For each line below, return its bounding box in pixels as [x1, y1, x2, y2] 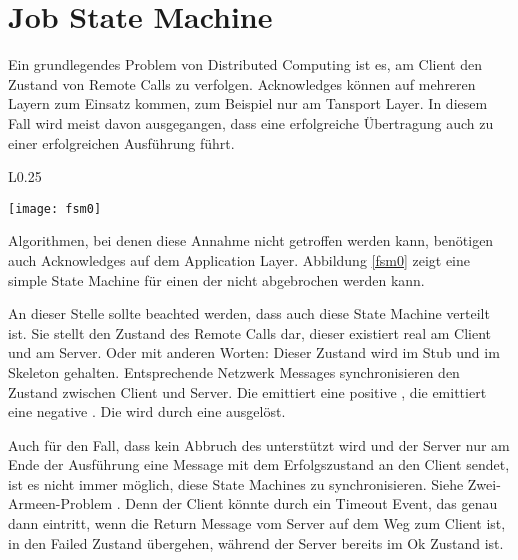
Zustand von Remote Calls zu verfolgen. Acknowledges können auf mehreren [8, 73, 476, 94]
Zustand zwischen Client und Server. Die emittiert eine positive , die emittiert [8, 381, 487, 402]
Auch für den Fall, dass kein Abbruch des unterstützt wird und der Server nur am [8, 434, 510, 455]
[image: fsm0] [8, 201, 102, 216]
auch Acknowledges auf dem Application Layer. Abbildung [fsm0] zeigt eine [8, 249, 471, 270]
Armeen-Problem [8, 493, 113, 514]
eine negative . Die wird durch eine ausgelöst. [8, 401, 286, 422]
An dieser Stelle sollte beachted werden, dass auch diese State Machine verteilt [8, 303, 490, 324]
